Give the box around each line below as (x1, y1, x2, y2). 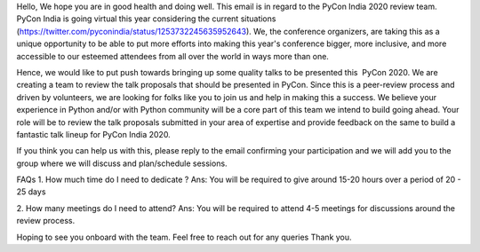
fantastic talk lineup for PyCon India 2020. (16, 129, 171, 139)
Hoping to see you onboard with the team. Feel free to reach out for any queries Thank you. (16, 232, 352, 242)
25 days (16, 186, 46, 197)
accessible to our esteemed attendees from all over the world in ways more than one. (16, 51, 329, 61)
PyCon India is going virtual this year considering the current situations (16, 13, 276, 24)
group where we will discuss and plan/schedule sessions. (16, 158, 228, 169)
